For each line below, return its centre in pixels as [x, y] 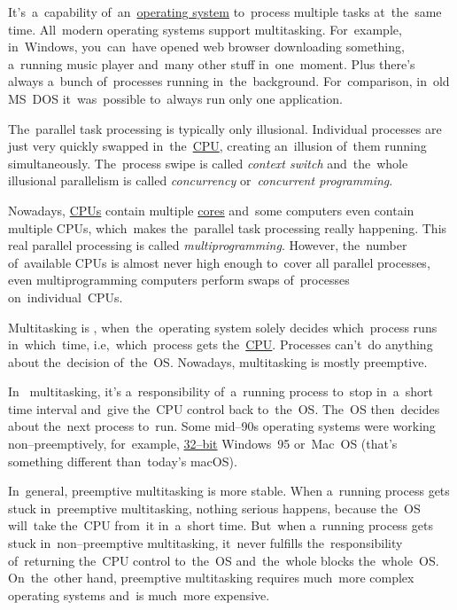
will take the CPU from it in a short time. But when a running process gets [221, 525]
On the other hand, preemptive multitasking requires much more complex [211, 578]
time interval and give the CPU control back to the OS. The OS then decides [224, 408]
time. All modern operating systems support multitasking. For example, [205, 29]
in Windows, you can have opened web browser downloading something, [206, 47]
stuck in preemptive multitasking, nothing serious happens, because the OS [214, 508]
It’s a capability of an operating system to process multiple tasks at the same [225, 12]
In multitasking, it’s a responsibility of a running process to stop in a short [221, 391]
